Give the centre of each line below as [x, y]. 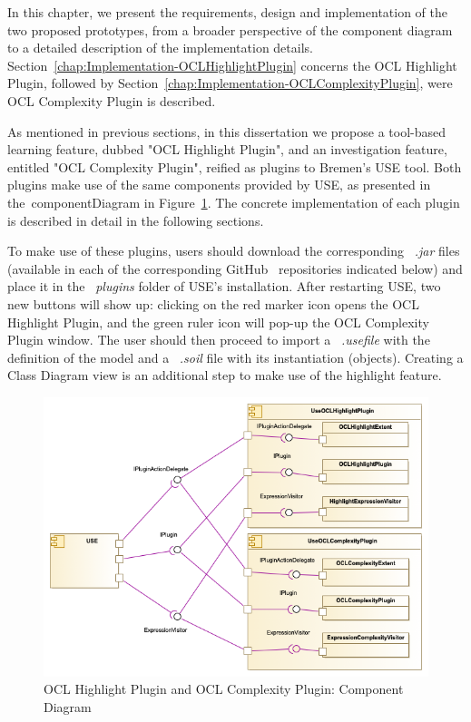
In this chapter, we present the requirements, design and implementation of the [228, 12]
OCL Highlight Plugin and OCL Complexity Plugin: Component [224, 689]
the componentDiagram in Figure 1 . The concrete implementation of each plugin [234, 202]
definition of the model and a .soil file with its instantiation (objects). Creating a [235, 357]
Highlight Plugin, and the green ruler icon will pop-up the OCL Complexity [218, 322]
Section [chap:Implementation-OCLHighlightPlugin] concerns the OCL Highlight [232, 65]
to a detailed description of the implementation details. [160, 48]
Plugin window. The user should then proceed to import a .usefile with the [219, 340]
